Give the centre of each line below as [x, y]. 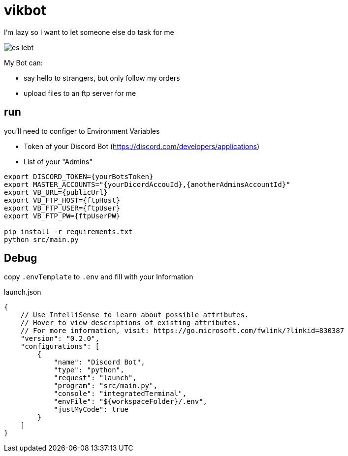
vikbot [25, 10]
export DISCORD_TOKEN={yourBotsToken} [79, 176]
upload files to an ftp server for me [80, 93]
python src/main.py [41, 239]
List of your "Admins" [58, 161]
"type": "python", [89, 370]
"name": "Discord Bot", [99, 362]
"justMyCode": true [91, 410]
